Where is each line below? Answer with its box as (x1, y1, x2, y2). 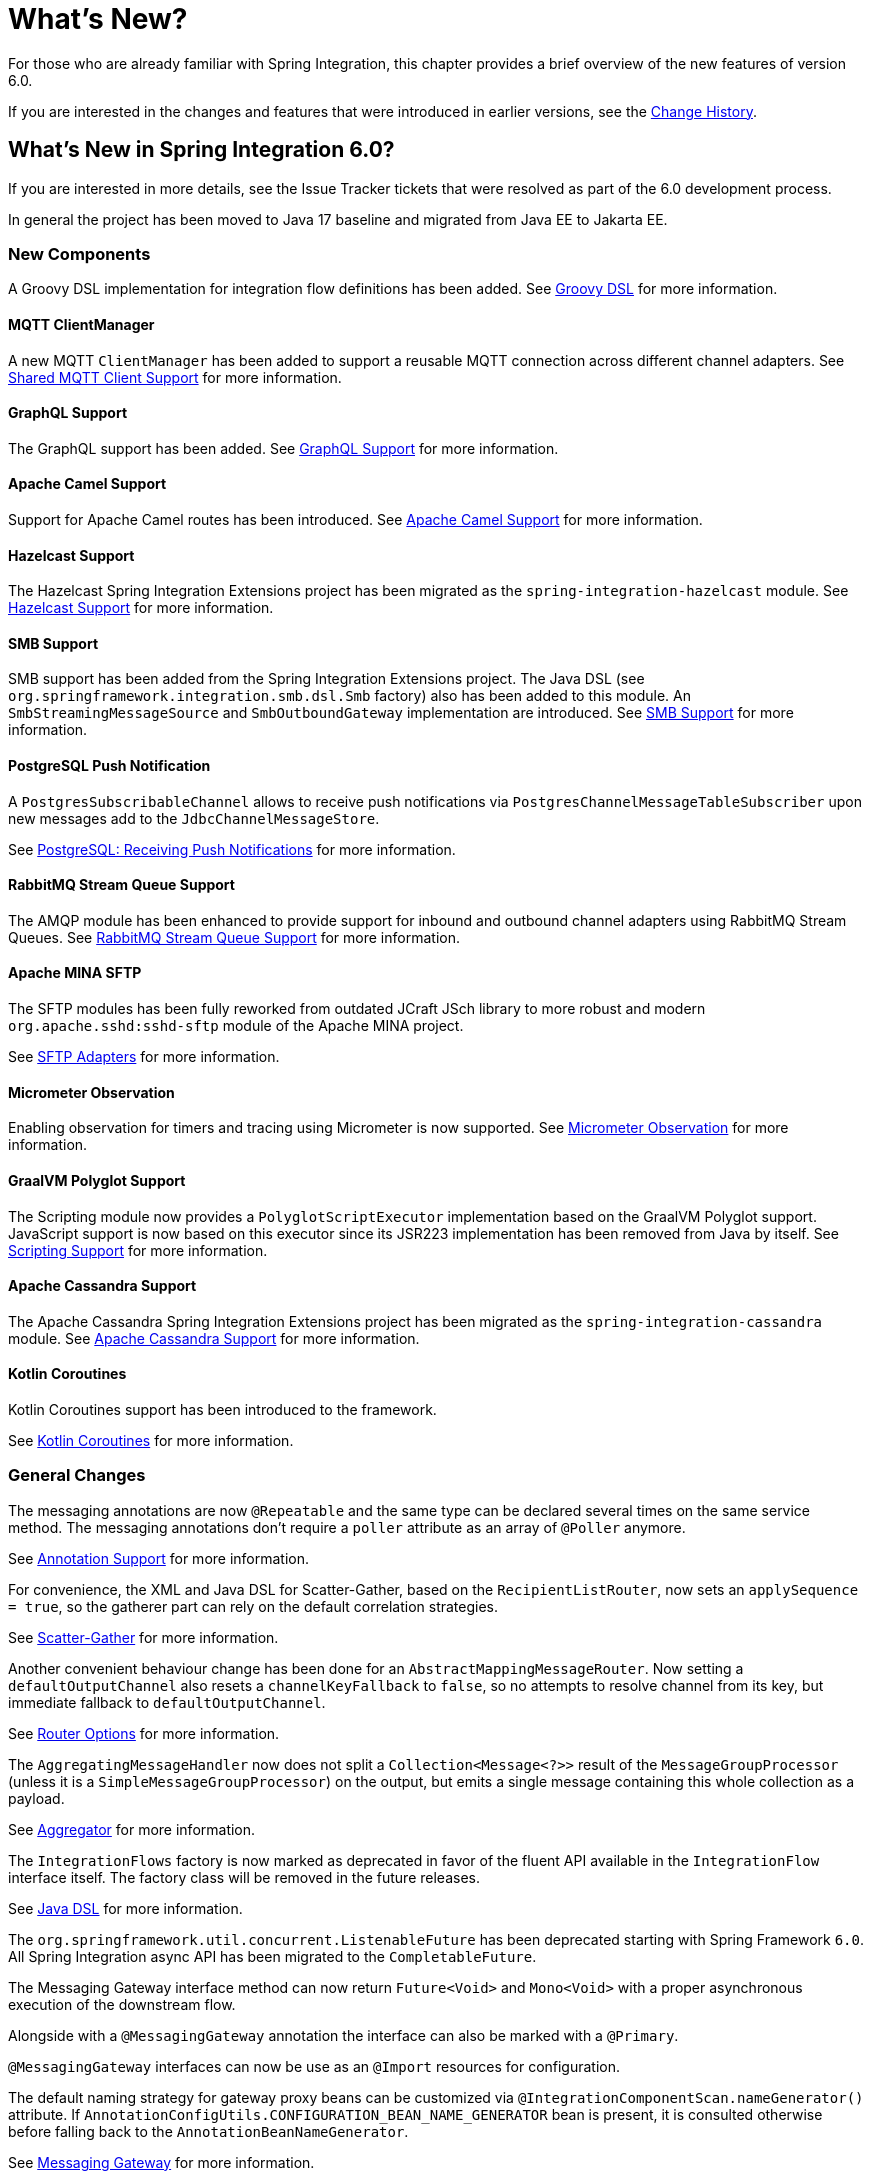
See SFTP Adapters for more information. (8, 1048, 280, 1066)
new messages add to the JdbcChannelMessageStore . (8, 809, 380, 827)
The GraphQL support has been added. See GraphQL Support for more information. (8, 439, 559, 457)
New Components (8, 243, 151, 264)
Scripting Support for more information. (8, 1241, 268, 1259)
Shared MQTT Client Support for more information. (8, 368, 342, 386)
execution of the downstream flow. (8, 1995, 236, 2013)
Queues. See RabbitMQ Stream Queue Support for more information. (8, 928, 460, 946)
